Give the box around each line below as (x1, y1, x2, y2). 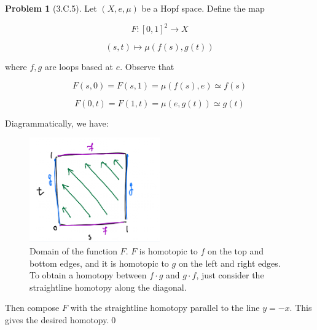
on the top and (208, 244, 264, 257)
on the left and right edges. (178, 256, 281, 269)
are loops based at (44, 60, 113, 73)
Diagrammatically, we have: (5, 116, 109, 129)
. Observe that (120, 60, 174, 73)
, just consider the (196, 269, 264, 281)
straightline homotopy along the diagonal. (29, 280, 187, 293)
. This (289, 301, 312, 314)
